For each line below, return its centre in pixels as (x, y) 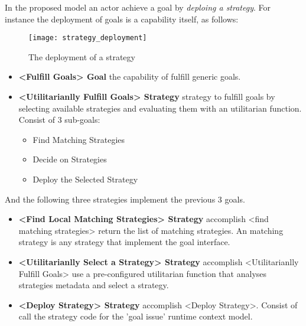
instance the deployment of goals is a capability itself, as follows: (122, 19)
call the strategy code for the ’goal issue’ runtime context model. (136, 316)
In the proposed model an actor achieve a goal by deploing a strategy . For (138, 7)
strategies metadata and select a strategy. (94, 285)
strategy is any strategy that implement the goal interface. (124, 242)
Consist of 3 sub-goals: (59, 120)
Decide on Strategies (70, 159)
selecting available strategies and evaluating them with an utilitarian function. (160, 108)
